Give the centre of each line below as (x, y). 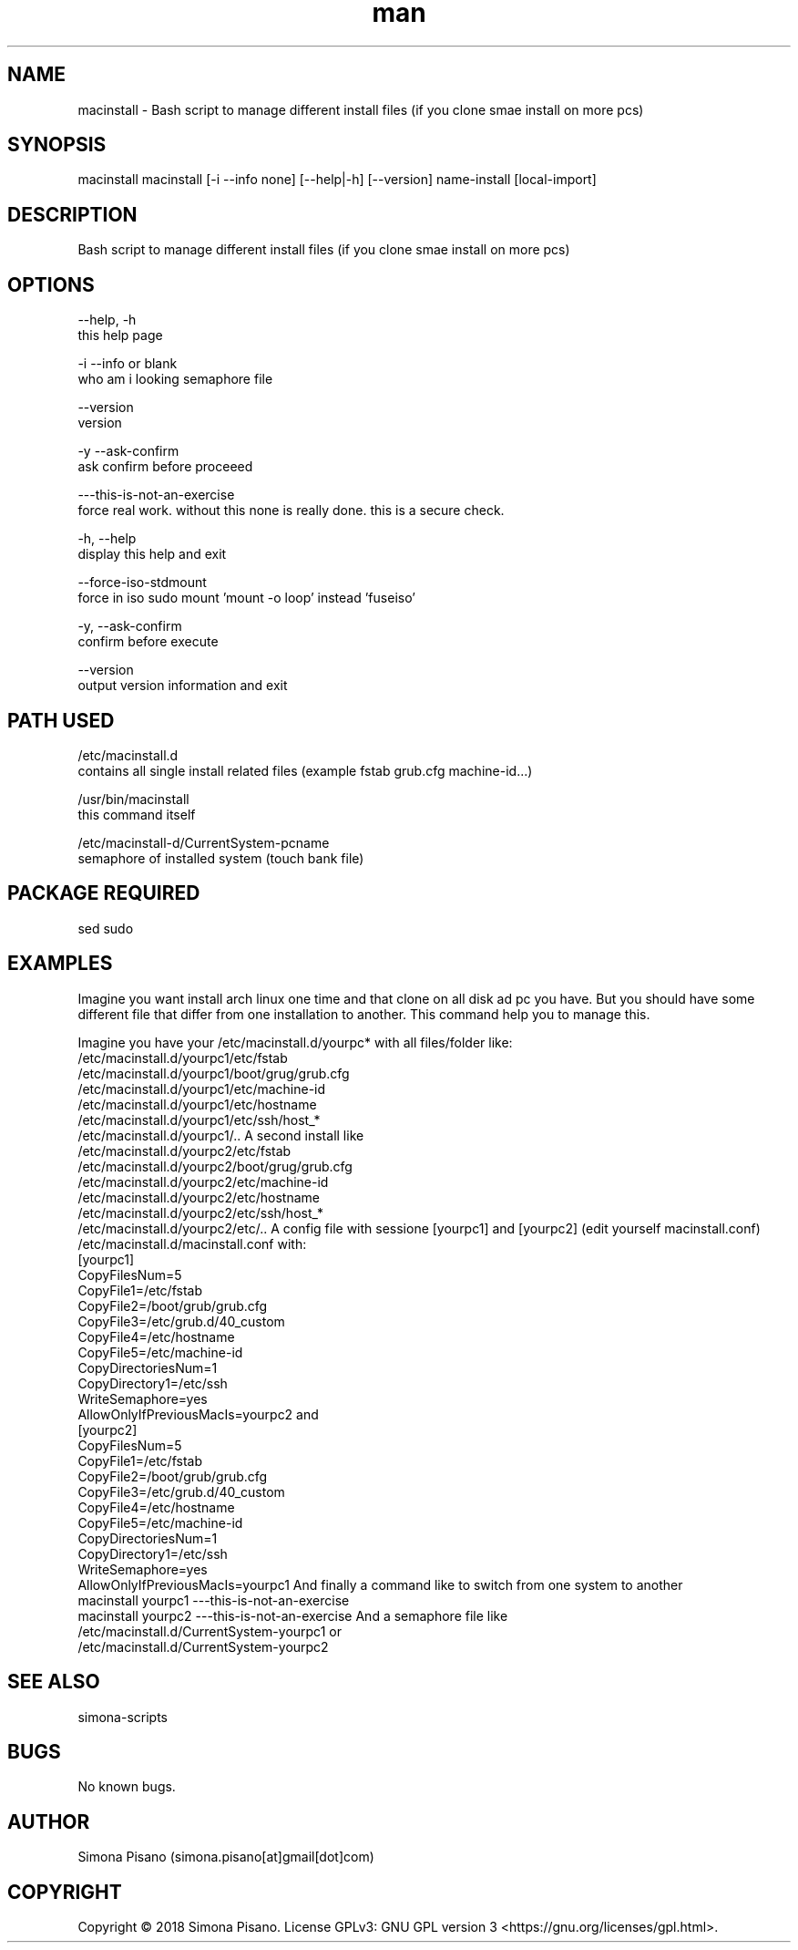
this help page (120, 335)
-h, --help (107, 539)
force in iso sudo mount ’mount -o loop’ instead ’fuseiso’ (246, 598)
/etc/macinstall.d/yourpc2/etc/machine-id (203, 1181)
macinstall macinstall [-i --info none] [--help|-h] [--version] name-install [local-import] (337, 180)
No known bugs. (127, 1787)
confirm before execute (148, 642)
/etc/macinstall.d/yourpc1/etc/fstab (183, 1058)
